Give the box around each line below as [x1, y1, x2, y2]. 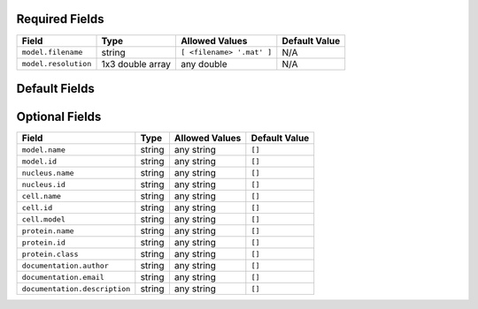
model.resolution [21, 59, 92, 69]
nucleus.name [21, 168, 74, 177]
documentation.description [21, 283, 131, 293]
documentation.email [21, 272, 105, 282]
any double [180, 57, 227, 70]
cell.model [21, 215, 66, 224]
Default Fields [16, 80, 95, 96]
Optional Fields [16, 109, 102, 124]
